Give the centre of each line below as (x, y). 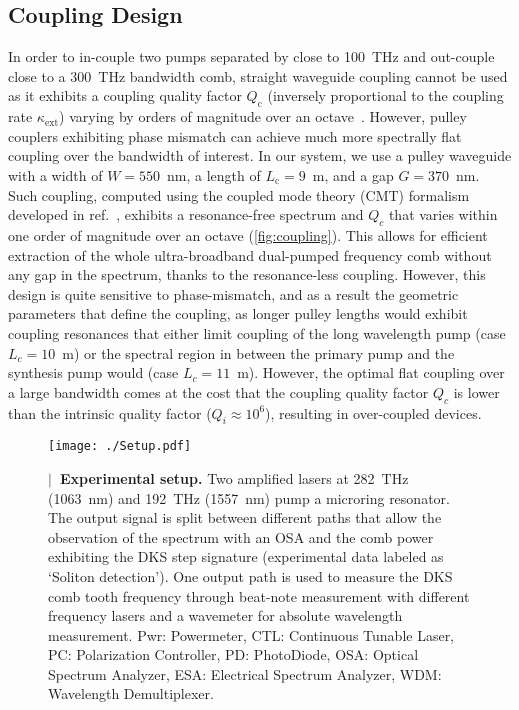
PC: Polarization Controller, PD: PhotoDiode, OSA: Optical (233, 654)
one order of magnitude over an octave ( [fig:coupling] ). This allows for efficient (248, 234)
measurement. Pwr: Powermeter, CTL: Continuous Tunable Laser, (251, 634)
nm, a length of (214, 174)
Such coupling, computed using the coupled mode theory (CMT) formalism (239, 194)
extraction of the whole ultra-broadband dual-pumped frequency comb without (250, 254)
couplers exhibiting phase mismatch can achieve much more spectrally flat (235, 135)
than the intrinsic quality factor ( (110, 412)
